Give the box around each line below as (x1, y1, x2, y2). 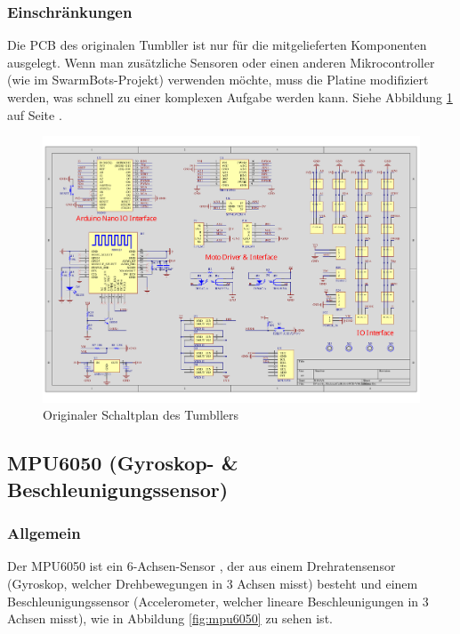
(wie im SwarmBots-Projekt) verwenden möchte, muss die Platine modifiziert (7, 70, 429, 89)
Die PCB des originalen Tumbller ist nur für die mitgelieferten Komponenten (7, 36, 427, 54)
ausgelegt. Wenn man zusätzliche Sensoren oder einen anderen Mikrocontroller (7, 52, 435, 71)
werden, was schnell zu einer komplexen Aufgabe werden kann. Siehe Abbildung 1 (7, 88, 453, 106)
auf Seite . (7, 105, 62, 124)
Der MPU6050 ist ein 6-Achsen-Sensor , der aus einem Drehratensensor (7, 557, 396, 575)
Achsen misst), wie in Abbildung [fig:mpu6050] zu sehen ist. (7, 609, 333, 628)
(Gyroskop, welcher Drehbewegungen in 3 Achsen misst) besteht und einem (7, 574, 418, 593)
